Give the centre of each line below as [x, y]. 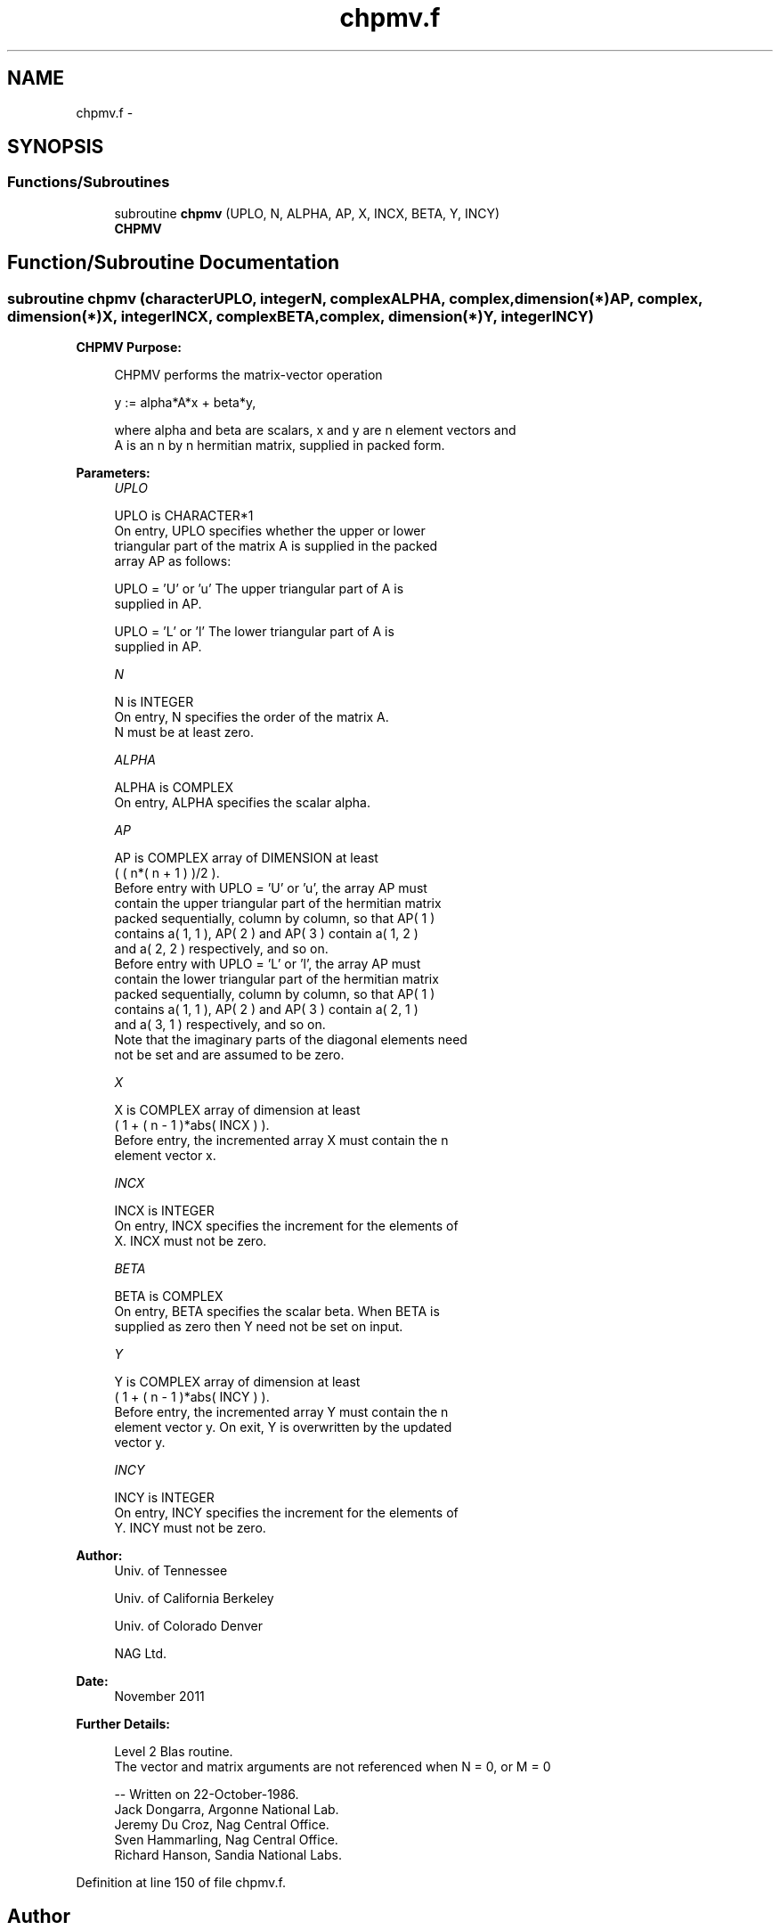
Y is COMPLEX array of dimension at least [237, 1382]
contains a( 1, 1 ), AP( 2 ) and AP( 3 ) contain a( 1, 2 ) [266, 934]
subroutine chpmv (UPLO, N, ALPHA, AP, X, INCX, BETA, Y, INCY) [307, 213]
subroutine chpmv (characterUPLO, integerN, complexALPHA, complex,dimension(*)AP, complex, [355, 298]
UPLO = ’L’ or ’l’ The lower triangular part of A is [254, 632]
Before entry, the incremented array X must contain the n [281, 1141]
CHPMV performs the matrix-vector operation [248, 375]
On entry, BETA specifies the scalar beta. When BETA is [277, 1312]
